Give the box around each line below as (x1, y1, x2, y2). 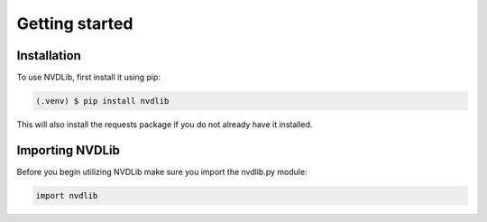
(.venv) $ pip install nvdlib (35, 96, 170, 106)
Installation (16, 48, 81, 63)
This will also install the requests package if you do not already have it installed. (16, 119, 313, 130)
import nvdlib (35, 190, 98, 200)
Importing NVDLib (16, 143, 121, 158)
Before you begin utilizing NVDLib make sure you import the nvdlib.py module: (16, 166, 308, 177)
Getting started (16, 14, 133, 33)
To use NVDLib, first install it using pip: (16, 72, 161, 83)
